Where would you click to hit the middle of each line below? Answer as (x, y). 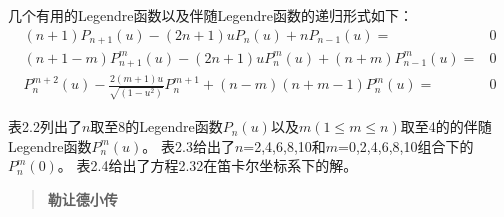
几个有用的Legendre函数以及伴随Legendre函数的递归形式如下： (210, 15)
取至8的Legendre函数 (156, 126)
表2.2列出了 (45, 126)
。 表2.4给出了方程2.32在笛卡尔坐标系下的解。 (207, 165)
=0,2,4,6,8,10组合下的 (406, 145)
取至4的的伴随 (446, 126)
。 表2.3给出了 (188, 145)
